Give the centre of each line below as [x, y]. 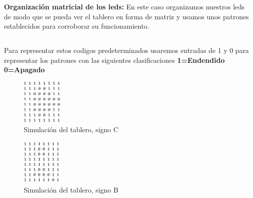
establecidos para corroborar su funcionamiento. [77, 26]
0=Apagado [25, 70]
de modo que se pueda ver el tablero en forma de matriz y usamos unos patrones [126, 16]
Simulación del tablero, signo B [71, 190]
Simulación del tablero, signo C [71, 129]
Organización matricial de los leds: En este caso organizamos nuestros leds [125, 6]
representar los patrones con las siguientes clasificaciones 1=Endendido [114, 60]
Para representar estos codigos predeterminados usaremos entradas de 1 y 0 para [126, 50]
